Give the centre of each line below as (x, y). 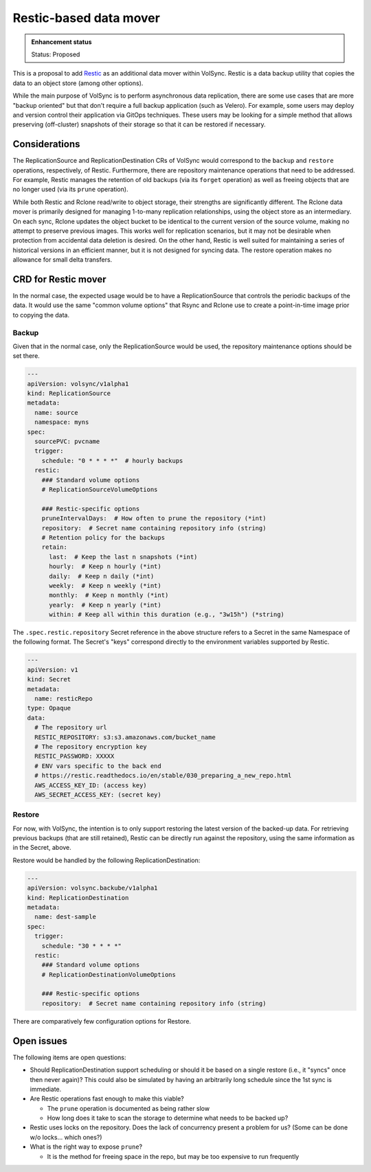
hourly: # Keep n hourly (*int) (105, 566)
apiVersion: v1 (53, 669)
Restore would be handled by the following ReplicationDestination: (106, 860)
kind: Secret (49, 679)
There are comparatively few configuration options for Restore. (102, 1021)
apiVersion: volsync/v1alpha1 (78, 384)
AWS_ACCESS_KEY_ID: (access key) (91, 785)
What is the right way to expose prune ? (86, 1147)
